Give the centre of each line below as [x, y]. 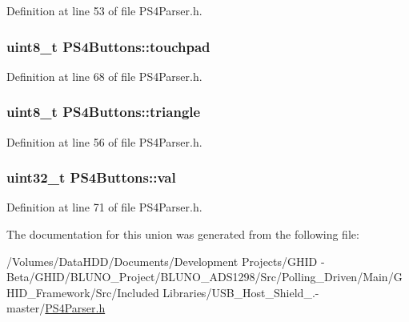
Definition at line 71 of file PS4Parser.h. [104, 207]
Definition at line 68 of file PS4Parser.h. [104, 76]
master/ [26, 308]
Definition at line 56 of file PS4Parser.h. [104, 141]
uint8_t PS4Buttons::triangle [104, 112]
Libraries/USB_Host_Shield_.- [241, 292]
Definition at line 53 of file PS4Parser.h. [104, 10]
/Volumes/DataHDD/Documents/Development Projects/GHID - [166, 261]
